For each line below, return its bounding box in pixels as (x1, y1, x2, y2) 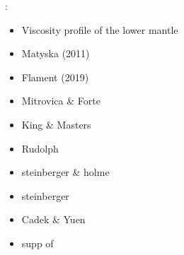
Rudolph (21, 141, 59, 155)
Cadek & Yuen (21, 212, 86, 227)
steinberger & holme (21, 165, 110, 179)
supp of (21, 235, 54, 250)
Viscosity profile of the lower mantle (21, 22, 178, 37)
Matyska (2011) (21, 46, 90, 61)
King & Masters (21, 117, 91, 131)
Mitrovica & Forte (21, 93, 100, 108)
